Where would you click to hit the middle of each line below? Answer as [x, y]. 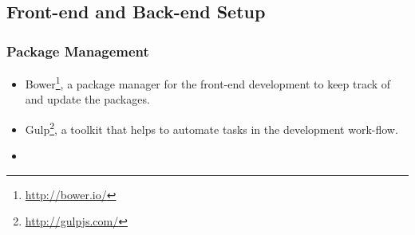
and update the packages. [87, 99]
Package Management [78, 51]
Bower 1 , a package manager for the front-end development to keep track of [208, 82]
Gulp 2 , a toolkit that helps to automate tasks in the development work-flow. [211, 127]
